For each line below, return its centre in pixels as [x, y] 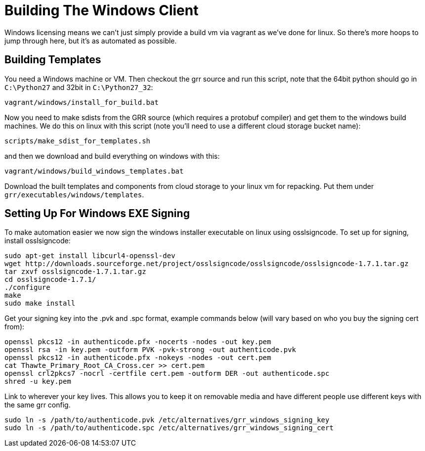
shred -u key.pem [38, 382]
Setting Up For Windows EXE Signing [97, 214]
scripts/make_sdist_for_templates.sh [78, 141]
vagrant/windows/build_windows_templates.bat [94, 171]
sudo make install [40, 303]
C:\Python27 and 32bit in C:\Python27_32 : [79, 87]
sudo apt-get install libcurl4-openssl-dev [90, 256]
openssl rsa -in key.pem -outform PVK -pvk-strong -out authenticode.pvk [150, 350]
